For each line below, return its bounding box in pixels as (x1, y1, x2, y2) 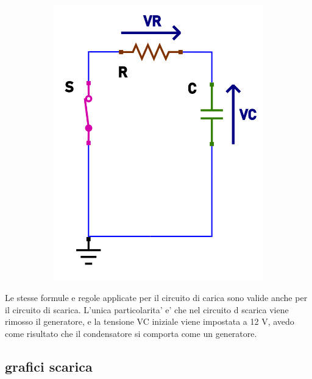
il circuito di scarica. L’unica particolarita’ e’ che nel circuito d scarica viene (5, 303, 289, 316)
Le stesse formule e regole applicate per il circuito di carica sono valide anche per (5, 291, 308, 303)
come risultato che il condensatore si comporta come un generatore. (5, 327, 257, 339)
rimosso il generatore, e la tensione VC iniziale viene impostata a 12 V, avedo (5, 315, 294, 328)
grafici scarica (5, 356, 93, 375)
